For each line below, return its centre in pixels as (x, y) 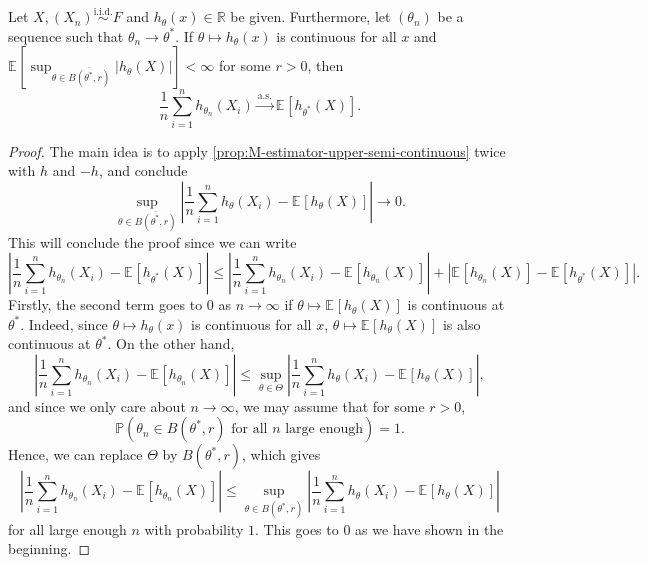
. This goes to (296, 528)
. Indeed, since (64, 323)
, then (325, 65)
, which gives (281, 454)
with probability (194, 528)
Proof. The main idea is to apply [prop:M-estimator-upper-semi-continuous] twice (257, 150)
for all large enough (67, 528)
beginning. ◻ (49, 548)
